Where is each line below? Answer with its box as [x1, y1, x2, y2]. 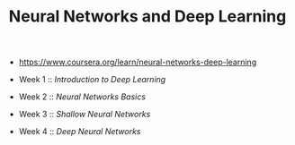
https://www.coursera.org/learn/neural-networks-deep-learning [18, 56, 257, 68]
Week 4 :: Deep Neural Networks [18, 126, 141, 137]
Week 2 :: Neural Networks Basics [18, 91, 147, 102]
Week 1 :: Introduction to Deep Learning [18, 74, 166, 85]
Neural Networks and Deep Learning [8, 6, 287, 27]
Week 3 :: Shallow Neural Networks [18, 109, 151, 120]
